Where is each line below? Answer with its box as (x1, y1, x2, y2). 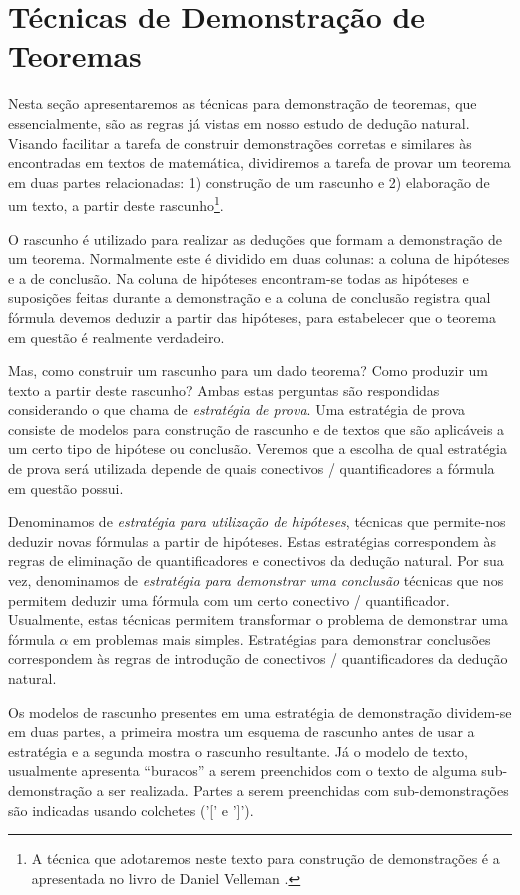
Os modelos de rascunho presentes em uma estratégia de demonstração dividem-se (8, 701, 512, 722)
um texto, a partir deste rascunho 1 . (8, 192, 224, 215)
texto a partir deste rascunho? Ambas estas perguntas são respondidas (8, 379, 440, 400)
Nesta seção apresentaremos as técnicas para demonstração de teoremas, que (8, 93, 477, 114)
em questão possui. (8, 477, 124, 498)
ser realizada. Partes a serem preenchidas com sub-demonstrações (108, 779, 509, 800)
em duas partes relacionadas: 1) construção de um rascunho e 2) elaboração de (8, 171, 490, 192)
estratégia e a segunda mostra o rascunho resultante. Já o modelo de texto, (8, 740, 468, 761)
